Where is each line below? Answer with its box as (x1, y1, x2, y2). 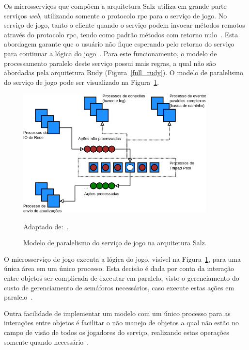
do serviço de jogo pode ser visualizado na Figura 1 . (4, 77, 159, 87)
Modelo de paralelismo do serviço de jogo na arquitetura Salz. (23, 238, 207, 248)
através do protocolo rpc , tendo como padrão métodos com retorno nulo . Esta (4, 29, 238, 39)
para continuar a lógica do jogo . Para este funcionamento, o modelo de (4, 48, 217, 58)
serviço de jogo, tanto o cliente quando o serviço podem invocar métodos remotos (4, 20, 245, 30)
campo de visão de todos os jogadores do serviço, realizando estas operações (4, 327, 229, 337)
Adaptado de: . (23, 221, 69, 231)
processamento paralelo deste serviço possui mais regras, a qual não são (4, 58, 216, 68)
